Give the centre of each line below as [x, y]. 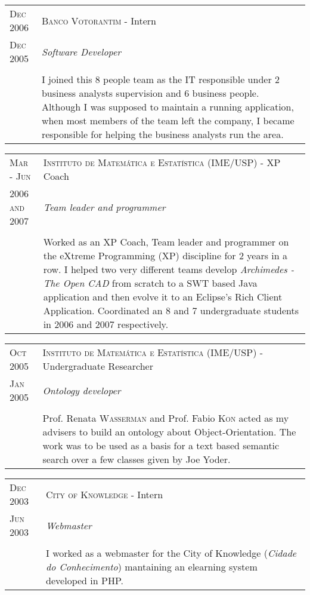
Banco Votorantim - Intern [99, 20]
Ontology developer [82, 390]
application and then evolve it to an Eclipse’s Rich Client [163, 297]
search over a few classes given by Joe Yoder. [137, 459]
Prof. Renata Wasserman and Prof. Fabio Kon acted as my [166, 418]
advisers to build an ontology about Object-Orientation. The [169, 432]
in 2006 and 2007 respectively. [106, 324]
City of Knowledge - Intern [105, 494]
